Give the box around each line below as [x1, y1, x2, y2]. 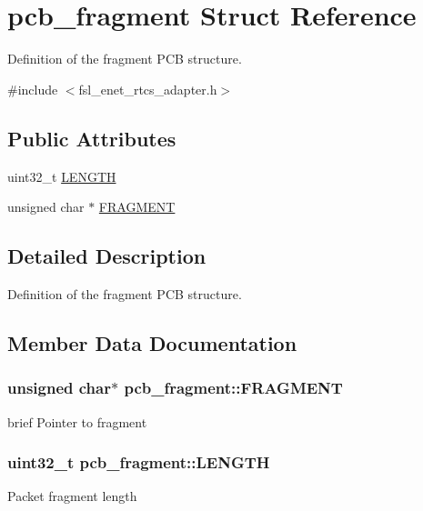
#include [7, 79, 58, 98]
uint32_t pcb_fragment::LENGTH [7, 451, 270, 474]
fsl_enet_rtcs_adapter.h [78, 79, 217, 98]
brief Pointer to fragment [7, 412, 147, 431]
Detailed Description [7, 242, 206, 270]
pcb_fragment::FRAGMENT [124, 376, 343, 399]
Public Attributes [7, 124, 176, 152]
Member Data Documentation [7, 328, 297, 356]
